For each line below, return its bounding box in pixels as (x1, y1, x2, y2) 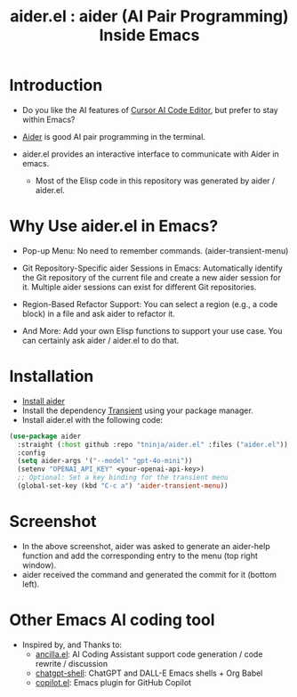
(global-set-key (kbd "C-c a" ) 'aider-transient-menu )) (17, 482, 229, 490)
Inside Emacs (99, 25, 200, 45)
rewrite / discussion (35, 658, 108, 669)
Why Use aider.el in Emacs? (9, 216, 219, 237)
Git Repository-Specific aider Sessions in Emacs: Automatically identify (21, 263, 283, 273)
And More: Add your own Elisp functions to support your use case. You (21, 325, 283, 336)
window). (21, 559, 57, 571)
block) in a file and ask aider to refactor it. (21, 308, 175, 319)
